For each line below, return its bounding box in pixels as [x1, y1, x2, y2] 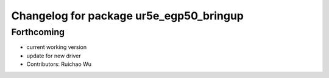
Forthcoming [11, 27, 65, 37]
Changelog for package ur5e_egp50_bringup [11, 9, 244, 22]
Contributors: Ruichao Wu [26, 60, 91, 68]
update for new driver [26, 52, 82, 59]
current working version [26, 44, 87, 51]
